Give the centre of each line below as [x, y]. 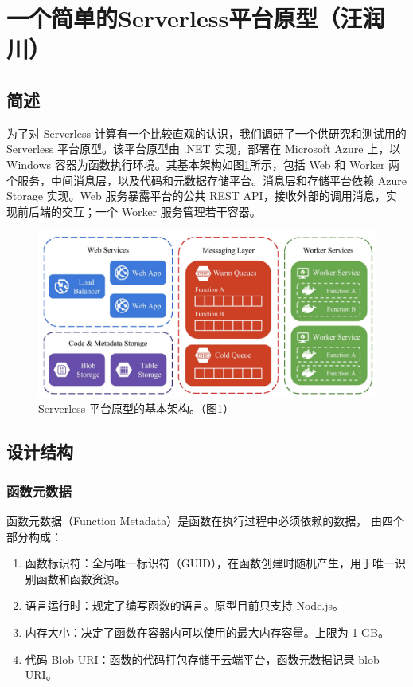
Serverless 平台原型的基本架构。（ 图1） [136, 408]
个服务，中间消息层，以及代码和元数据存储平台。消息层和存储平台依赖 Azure [206, 180]
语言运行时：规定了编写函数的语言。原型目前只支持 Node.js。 [185, 605]
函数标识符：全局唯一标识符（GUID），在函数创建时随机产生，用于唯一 [210, 563]
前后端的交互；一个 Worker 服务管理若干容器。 [139, 211]
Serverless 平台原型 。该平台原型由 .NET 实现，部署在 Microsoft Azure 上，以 [204, 149]
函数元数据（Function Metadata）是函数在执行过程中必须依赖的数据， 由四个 [205, 521]
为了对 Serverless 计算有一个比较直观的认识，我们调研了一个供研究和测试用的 [206, 133]
